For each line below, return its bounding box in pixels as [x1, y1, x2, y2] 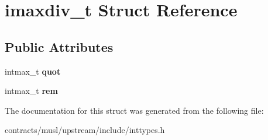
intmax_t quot [5, 65, 61, 77]
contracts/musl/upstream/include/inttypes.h [5, 124, 165, 136]
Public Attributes [5, 37, 114, 55]
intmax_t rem [5, 85, 58, 97]
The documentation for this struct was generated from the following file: [5, 104, 264, 116]
